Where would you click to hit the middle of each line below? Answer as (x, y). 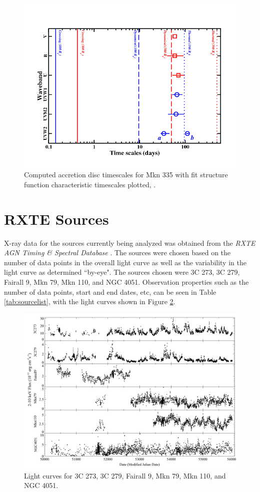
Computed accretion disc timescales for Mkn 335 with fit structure (126, 175)
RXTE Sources (56, 219)
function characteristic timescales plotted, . (90, 184)
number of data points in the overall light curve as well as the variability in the (125, 262)
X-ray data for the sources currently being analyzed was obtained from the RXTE (130, 243)
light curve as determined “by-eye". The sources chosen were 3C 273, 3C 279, (122, 272)
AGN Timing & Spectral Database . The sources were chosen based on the (117, 252)
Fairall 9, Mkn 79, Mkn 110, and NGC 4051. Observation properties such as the (126, 281)
